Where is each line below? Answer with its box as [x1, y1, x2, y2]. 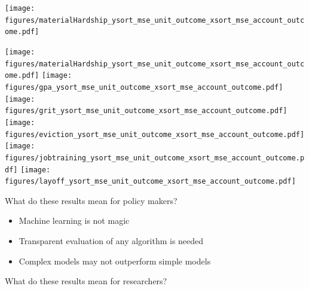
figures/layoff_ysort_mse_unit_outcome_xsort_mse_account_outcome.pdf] [5, 177, 296, 186]
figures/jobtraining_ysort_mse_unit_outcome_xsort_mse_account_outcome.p [5, 153, 305, 162]
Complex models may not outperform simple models [19, 254, 211, 267]
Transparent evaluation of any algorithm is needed [19, 235, 204, 247]
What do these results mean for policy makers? [5, 194, 178, 206]
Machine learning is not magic [19, 214, 130, 227]
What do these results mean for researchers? [5, 275, 167, 287]
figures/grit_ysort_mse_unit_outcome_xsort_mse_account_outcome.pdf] [5, 107, 287, 115]
